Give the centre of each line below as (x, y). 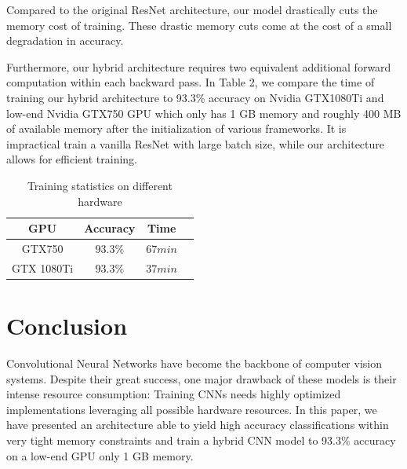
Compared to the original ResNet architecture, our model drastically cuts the (192, 9)
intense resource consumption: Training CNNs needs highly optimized (174, 394)
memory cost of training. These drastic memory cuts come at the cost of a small (199, 25)
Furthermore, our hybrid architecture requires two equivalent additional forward (199, 66)
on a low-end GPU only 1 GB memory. (100, 455)
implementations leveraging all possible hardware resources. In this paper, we (192, 409)
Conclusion (67, 326)
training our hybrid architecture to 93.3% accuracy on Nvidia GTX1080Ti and (195, 97)
